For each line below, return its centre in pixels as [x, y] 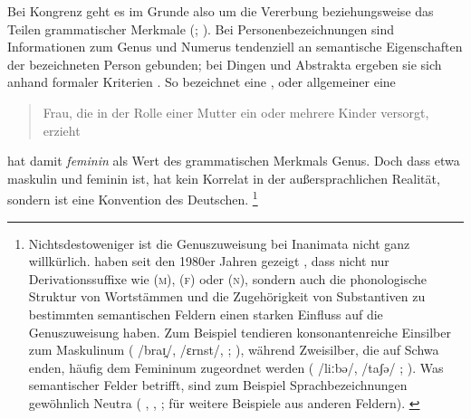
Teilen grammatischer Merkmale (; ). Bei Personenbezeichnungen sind [201, 29]
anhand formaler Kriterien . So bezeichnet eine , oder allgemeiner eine [202, 82]
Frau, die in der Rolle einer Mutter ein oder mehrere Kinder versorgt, [236, 112]
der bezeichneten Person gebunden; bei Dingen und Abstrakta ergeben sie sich [225, 64]
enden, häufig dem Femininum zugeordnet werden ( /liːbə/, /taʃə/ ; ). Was [236, 367]
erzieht [62, 130]
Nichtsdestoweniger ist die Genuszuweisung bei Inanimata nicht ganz [219, 243]
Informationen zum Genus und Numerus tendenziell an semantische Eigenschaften [235, 47]
